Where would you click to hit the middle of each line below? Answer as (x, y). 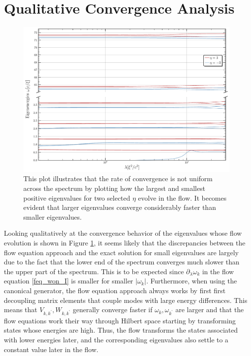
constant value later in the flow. (51, 349)
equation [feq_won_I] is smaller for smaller (69, 281)
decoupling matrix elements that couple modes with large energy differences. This (126, 300)
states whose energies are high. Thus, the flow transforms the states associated (121, 330)
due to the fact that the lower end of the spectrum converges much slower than (122, 262)
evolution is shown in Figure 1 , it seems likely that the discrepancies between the (125, 242)
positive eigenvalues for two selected (77, 197)
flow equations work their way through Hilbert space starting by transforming (120, 320)
